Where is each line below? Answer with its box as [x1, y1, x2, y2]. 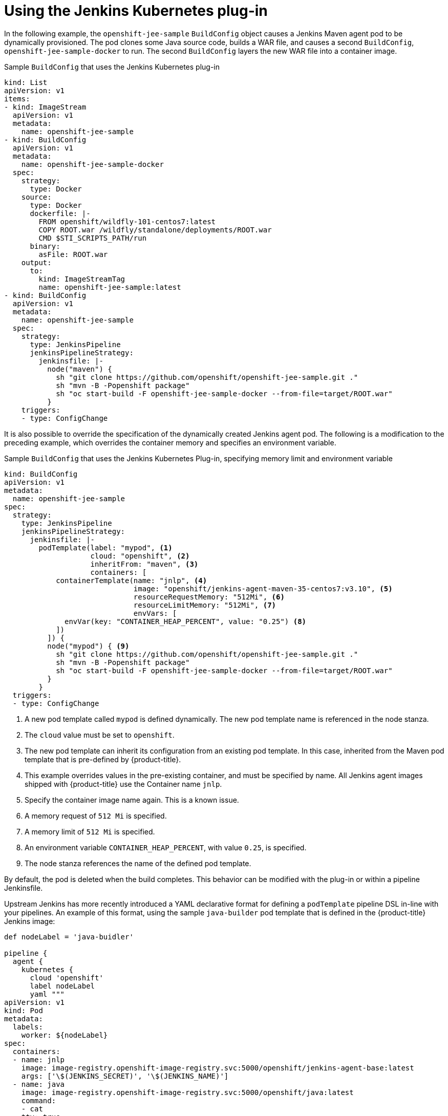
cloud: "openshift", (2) [90, 551, 190, 560]
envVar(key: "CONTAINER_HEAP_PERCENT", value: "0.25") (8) [65, 617, 307, 626]
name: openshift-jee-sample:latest [38, 283, 181, 291]
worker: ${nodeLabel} [21, 1031, 108, 1039]
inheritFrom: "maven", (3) [90, 560, 199, 568]
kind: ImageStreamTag [38, 274, 125, 283]
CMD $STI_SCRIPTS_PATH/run [38, 233, 147, 242]
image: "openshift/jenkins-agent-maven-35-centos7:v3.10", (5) [133, 584, 393, 593]
